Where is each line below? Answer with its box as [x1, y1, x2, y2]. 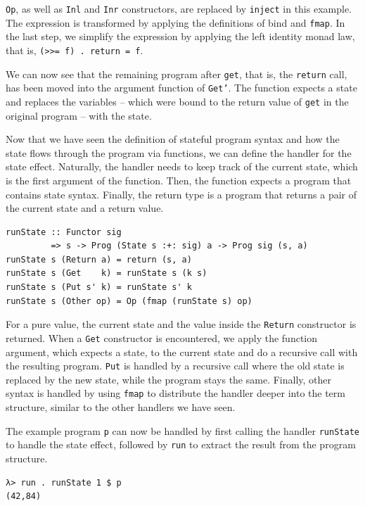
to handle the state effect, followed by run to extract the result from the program [6, 437, 356, 452]
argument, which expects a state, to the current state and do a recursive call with [6, 344, 358, 359]
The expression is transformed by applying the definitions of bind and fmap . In [6, 15, 345, 30]
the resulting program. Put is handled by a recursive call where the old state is [6, 358, 345, 373]
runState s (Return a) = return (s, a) [6, 254, 192, 265]
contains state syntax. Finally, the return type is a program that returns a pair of [6, 186, 357, 201]
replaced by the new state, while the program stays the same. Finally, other [6, 372, 332, 386]
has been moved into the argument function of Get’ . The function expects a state [6, 80, 357, 95]
